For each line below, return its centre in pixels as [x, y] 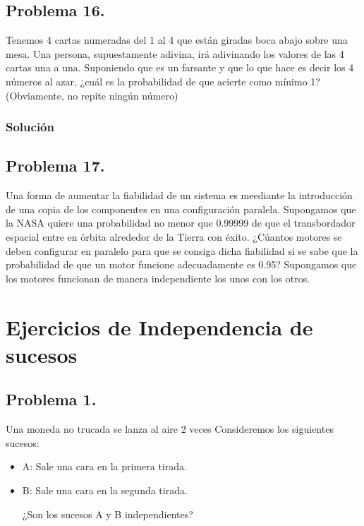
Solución [30, 127]
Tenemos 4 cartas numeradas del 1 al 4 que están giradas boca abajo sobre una [177, 40]
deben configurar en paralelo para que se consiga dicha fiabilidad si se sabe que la [182, 250]
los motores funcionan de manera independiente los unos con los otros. [158, 278]
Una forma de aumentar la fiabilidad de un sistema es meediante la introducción [179, 195]
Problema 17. [55, 166]
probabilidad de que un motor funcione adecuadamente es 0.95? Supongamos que [181, 264]
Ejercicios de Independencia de [159, 327]
